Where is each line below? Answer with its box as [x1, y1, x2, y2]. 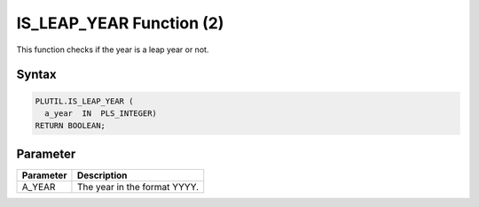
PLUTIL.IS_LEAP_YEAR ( [35, 96, 134, 106]
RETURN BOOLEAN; [35, 120, 106, 131]
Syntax [16, 67, 57, 82]
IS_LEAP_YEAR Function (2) [16, 13, 224, 33]
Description [76, 169, 128, 181]
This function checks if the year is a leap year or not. [16, 44, 209, 55]
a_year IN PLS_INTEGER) [44, 108, 157, 119]
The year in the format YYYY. [76, 180, 200, 193]
